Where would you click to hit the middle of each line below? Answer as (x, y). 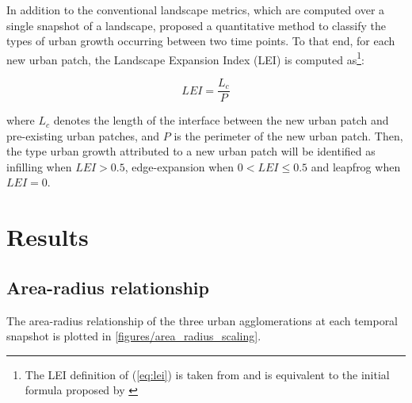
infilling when (39, 166)
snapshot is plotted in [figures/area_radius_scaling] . (134, 336)
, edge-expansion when (179, 166)
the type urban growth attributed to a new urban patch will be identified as (191, 151)
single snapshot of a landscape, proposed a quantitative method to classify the (196, 25)
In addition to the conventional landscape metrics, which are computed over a (196, 10)
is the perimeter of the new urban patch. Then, (288, 135)
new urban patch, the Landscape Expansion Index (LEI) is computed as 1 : (185, 58)
